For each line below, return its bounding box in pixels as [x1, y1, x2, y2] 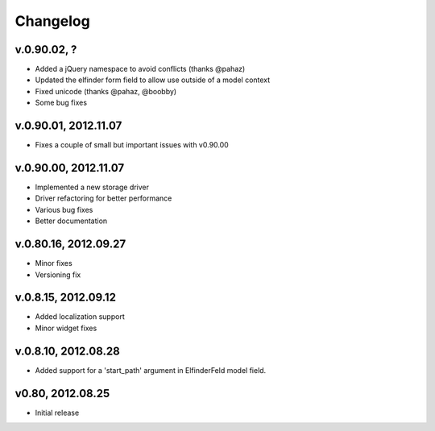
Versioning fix [35, 270, 81, 280]
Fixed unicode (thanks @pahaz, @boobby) [35, 86, 177, 96]
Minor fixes [35, 259, 72, 268]
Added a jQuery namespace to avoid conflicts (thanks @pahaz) [35, 64, 246, 74]
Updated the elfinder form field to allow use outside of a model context [35, 75, 271, 85]
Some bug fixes [35, 97, 88, 108]
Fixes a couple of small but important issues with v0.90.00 [35, 140, 229, 150]
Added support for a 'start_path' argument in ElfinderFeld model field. [35, 365, 267, 375]
